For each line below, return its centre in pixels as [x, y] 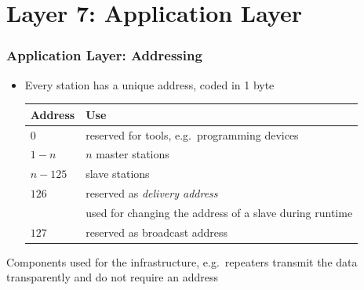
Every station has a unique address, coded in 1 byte [149, 84]
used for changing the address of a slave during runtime [219, 212]
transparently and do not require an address [112, 277]
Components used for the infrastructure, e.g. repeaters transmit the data [182, 261]
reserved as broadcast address [157, 232]
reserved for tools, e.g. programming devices [192, 134]
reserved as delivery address [152, 193]
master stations [133, 154]
